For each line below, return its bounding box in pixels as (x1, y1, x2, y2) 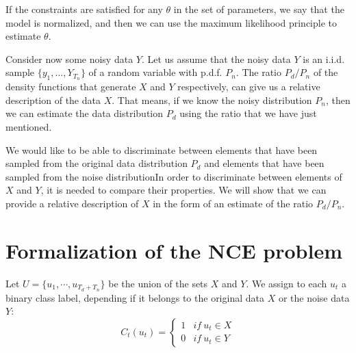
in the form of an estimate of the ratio (153, 196, 314, 210)
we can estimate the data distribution (5, 106, 164, 120)
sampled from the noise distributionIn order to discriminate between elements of (5, 169, 342, 183)
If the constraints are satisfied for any (5, 2, 163, 16)
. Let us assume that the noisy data (141, 51, 291, 66)
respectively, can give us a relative (177, 79, 320, 94)
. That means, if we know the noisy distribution (112, 92, 312, 107)
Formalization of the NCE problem (5, 236, 342, 264)
